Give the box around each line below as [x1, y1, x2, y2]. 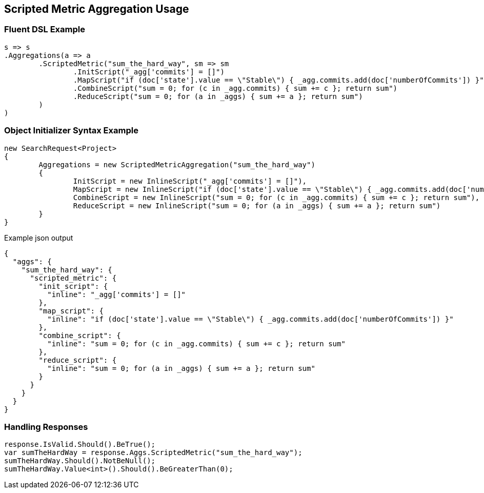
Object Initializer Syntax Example [4, 125, 138, 136]
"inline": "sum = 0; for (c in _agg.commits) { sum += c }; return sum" [47, 339, 346, 348]
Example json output [4, 233, 73, 242]
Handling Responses [4, 421, 88, 432]
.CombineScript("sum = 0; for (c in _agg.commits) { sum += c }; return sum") [73, 84, 398, 92]
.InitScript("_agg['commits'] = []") [73, 67, 225, 76]
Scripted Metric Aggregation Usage [4, 3, 189, 15]
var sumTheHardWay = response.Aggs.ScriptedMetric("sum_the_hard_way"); [4, 448, 302, 457]
